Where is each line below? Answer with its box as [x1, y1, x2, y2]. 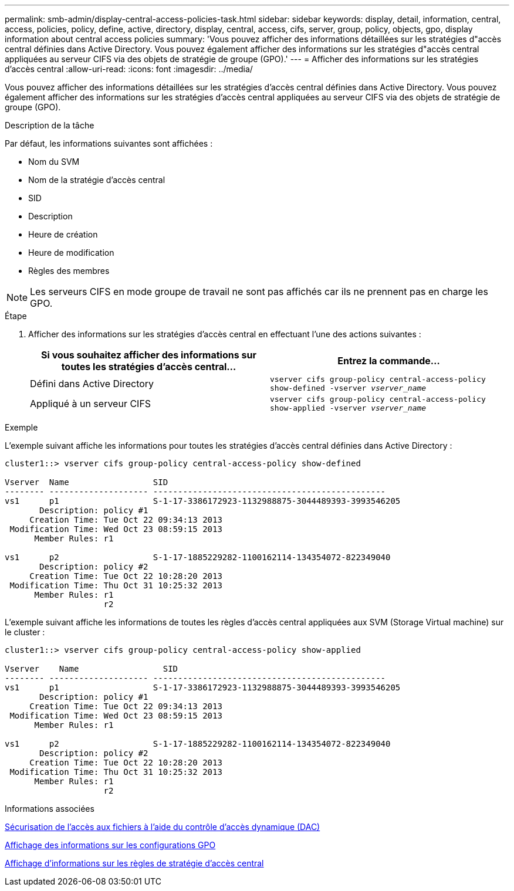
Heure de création [28, 229, 98, 239]
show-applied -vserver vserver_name [270, 404, 427, 412]
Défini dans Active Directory [30, 378, 154, 389]
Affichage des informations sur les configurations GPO [5, 840, 216, 850]
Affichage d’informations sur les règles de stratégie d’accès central [5, 858, 264, 868]
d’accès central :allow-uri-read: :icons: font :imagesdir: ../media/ [5, 64, 253, 74]
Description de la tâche [5, 120, 94, 130]
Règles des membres [28, 266, 110, 276]
